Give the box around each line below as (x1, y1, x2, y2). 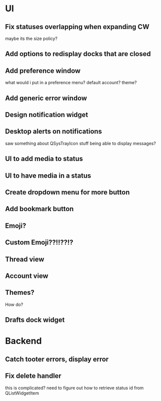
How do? (5, 301, 24, 308)
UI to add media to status (5, 154, 83, 163)
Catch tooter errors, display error (5, 355, 109, 363)
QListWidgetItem (5, 390, 39, 396)
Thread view (5, 255, 44, 263)
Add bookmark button (5, 205, 74, 213)
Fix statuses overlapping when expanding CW (5, 23, 150, 31)
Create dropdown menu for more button (5, 188, 130, 196)
